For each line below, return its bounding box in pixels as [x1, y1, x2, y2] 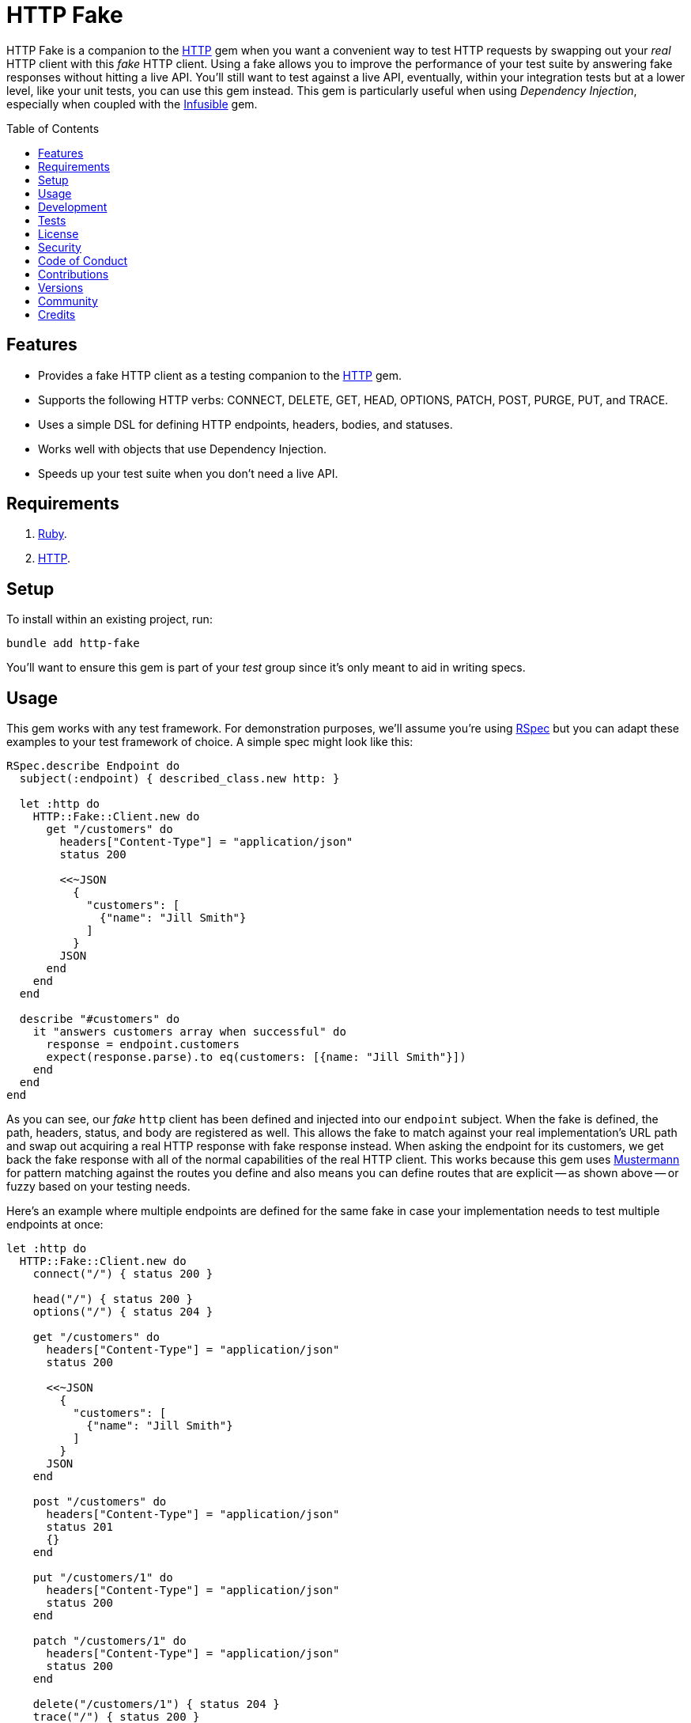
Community [38, 293, 98, 308]
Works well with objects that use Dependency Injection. [38, 441, 327, 456]
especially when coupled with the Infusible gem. [6, 97, 258, 111]
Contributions [38, 267, 109, 281]
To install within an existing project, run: [6, 612, 213, 627]
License [38, 226, 79, 240]
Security [38, 240, 81, 254]
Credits [38, 307, 76, 321]
